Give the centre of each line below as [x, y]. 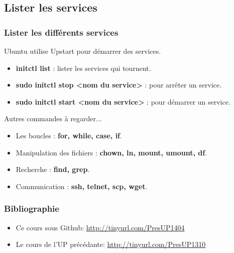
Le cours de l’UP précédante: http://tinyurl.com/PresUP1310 [111, 244]
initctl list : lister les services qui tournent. [83, 68]
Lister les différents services [61, 32]
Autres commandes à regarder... [53, 118]
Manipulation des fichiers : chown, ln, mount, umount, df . [111, 152]
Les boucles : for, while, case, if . [69, 135]
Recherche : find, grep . [53, 169]
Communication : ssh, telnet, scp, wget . [82, 186]
